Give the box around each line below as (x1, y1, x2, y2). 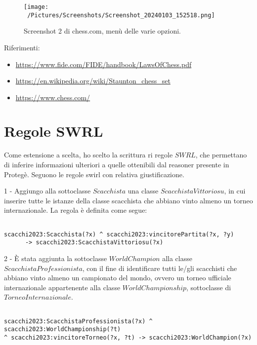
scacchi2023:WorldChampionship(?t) (4, 326, 121, 333)
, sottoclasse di (186, 282, 231, 292)
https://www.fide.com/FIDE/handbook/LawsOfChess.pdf (15, 59, 192, 69)
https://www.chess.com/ (15, 92, 90, 102)
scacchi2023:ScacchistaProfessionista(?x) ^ (4, 317, 153, 325)
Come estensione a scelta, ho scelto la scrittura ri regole (4, 150, 173, 160)
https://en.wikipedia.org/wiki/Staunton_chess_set (15, 76, 171, 86)
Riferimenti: (4, 42, 40, 52)
